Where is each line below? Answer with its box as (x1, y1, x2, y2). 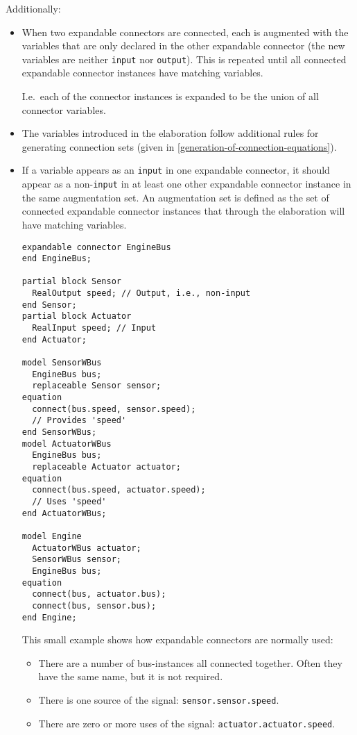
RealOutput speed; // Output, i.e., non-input (32, 288, 251, 299)
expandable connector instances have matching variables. (21, 65, 263, 80)
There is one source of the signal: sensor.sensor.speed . (38, 692, 279, 707)
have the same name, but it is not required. (38, 669, 223, 684)
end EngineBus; (21, 254, 92, 264)
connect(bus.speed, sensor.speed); (32, 404, 196, 414)
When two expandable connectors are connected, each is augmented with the (21, 24, 349, 39)
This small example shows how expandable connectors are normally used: (21, 632, 333, 647)
